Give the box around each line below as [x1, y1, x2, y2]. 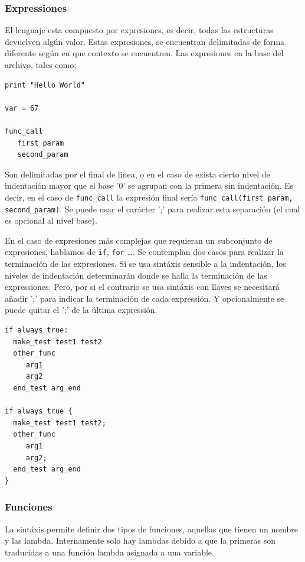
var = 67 [5, 104, 39, 112]
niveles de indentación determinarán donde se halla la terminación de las [5, 269, 267, 281]
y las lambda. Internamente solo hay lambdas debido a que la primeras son [5, 534, 276, 547]
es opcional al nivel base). [5, 214, 97, 227]
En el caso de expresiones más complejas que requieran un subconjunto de [5, 234, 273, 246]
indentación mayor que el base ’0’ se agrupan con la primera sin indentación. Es [5, 179, 294, 192]
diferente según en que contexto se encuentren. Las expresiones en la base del [5, 47, 284, 59]
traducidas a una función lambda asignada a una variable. [5, 545, 214, 558]
